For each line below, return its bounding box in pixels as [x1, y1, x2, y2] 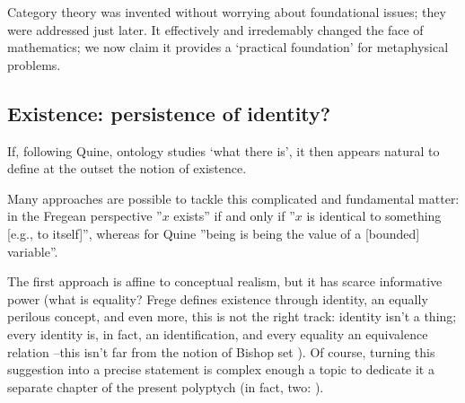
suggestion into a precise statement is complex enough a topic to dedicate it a [7, 360, 434, 379]
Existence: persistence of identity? [7, 99, 331, 127]
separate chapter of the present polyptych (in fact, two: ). [7, 377, 324, 396]
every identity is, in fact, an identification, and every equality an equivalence [7, 324, 428, 343]
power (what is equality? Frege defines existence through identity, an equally [7, 289, 428, 308]
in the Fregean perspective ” [7, 206, 162, 225]
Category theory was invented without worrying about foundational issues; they [7, 3, 446, 21]
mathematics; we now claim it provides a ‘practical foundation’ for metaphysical [7, 38, 449, 57]
